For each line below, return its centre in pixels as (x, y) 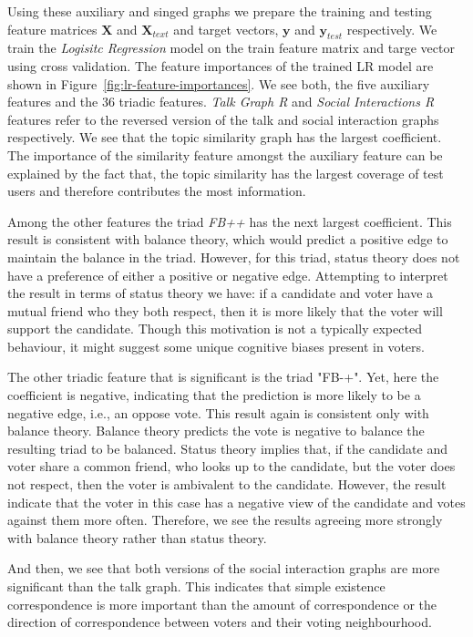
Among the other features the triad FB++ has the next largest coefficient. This (230, 221)
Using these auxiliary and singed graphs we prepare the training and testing (220, 11)
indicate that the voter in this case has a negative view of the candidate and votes (236, 502)
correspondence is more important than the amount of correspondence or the (222, 604)
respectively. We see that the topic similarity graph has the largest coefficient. (225, 137)
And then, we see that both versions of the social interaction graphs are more (224, 568)
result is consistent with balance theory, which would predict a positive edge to (228, 239)
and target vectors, (226, 29)
